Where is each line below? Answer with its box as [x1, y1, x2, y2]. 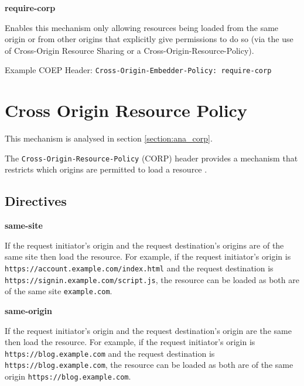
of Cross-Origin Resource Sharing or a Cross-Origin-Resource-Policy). [5, 44, 254, 56]
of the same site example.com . [5, 285, 112, 297]
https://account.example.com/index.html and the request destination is [5, 261, 274, 274]
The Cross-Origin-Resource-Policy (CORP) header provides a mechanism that [5, 151, 298, 164]
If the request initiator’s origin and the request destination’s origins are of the [5, 239, 284, 251]
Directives [5, 192, 67, 210]
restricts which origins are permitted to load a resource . [5, 163, 207, 175]
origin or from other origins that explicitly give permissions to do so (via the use [5, 33, 293, 45]
